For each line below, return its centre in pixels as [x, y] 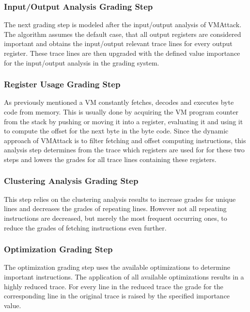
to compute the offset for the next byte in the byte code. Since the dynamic [116, 131]
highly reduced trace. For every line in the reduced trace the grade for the [114, 286]
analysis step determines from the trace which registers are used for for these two [124, 150]
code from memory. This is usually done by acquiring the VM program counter [121, 112]
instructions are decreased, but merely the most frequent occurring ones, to [116, 218]
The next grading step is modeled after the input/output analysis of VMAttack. [123, 25]
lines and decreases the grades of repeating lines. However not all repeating [115, 208]
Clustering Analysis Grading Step [71, 181]
